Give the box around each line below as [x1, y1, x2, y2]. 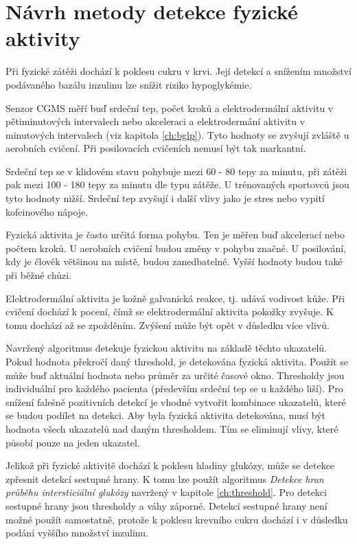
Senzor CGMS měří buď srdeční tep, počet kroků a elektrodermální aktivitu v [5, 100, 334, 115]
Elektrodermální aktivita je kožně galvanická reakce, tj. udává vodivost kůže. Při [5, 291, 345, 305]
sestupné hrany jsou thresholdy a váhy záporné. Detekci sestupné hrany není [5, 498, 327, 512]
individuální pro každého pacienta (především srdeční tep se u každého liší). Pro [5, 381, 343, 396]
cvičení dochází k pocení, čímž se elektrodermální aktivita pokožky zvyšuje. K [5, 304, 334, 319]
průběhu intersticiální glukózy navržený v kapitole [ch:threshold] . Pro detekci [5, 485, 327, 499]
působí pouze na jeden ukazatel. [5, 435, 140, 449]
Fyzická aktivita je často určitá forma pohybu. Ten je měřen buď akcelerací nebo [5, 227, 345, 242]
